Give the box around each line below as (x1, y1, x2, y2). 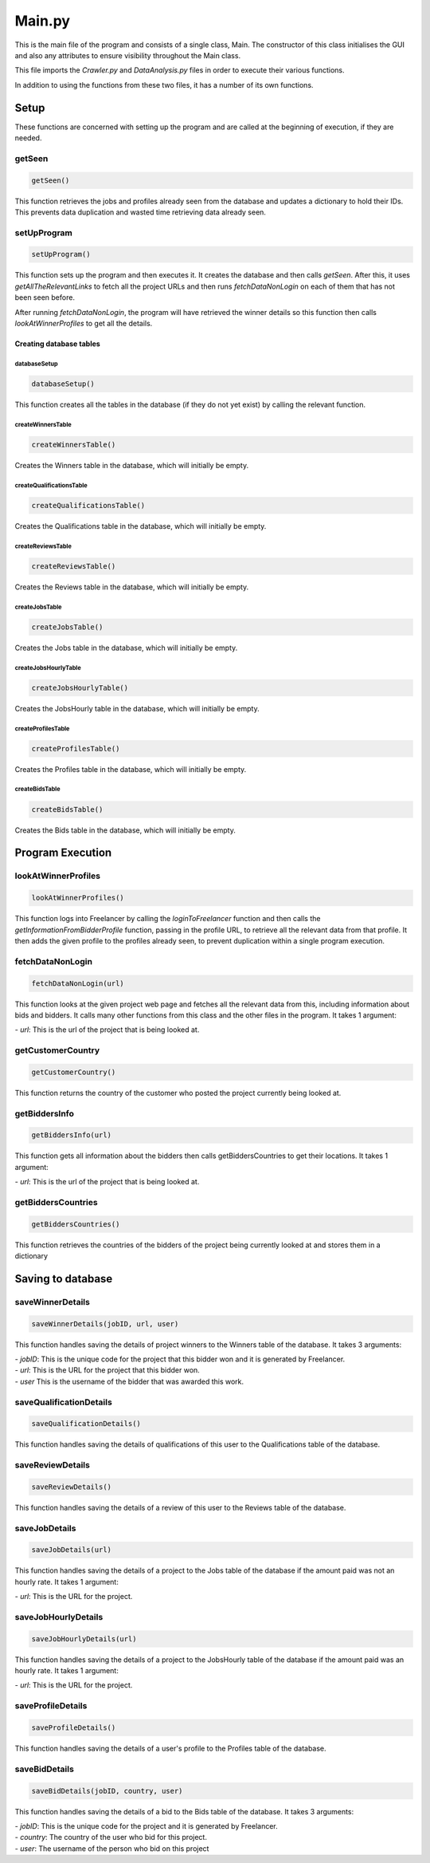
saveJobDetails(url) (31, 1546, 111, 1554)
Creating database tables (14, 339, 101, 349)
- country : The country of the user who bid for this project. (14, 1833, 207, 1842)
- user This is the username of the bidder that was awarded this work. (14, 1377, 244, 1386)
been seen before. (14, 293, 76, 302)
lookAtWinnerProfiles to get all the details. (14, 319, 153, 329)
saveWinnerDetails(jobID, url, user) (31, 1319, 179, 1328)
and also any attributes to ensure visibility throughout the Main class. (14, 50, 241, 60)
